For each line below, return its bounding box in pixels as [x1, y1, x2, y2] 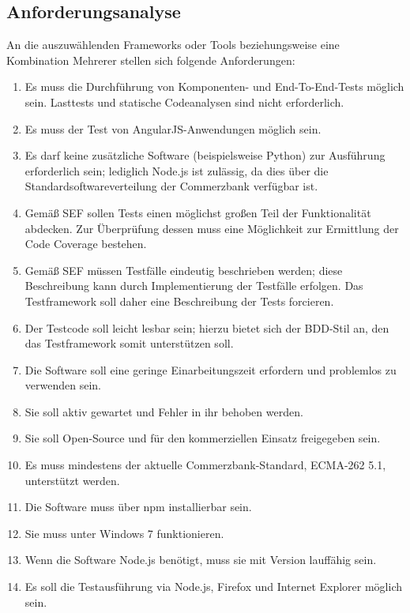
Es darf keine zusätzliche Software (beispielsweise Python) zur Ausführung [24, 147, 386, 164]
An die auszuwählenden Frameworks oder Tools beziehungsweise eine [6, 36, 340, 53]
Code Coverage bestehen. [24, 235, 147, 252]
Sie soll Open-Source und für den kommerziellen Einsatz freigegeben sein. [24, 430, 381, 446]
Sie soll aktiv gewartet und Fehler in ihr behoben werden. [24, 403, 303, 419]
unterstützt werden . [24, 472, 120, 488]
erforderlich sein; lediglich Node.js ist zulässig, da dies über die [24, 162, 329, 179]
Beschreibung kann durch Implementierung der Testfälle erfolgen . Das [24, 277, 363, 294]
